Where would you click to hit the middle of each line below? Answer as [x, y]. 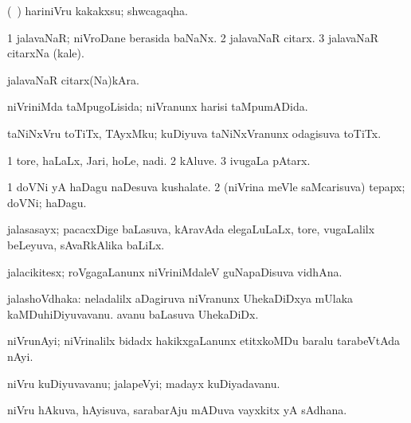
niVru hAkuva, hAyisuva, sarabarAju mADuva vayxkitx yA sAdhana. [177, 410]
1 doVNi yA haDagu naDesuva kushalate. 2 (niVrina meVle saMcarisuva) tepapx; [206, 187]
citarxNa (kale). [46, 53]
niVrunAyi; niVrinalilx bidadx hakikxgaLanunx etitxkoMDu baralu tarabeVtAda [204, 341]
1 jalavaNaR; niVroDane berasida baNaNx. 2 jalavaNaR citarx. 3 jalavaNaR [193, 37]
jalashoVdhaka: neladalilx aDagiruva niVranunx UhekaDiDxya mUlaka [180, 298]
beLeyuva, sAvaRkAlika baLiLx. [86, 244]
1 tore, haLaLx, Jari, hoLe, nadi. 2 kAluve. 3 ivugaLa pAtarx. [159, 160]
